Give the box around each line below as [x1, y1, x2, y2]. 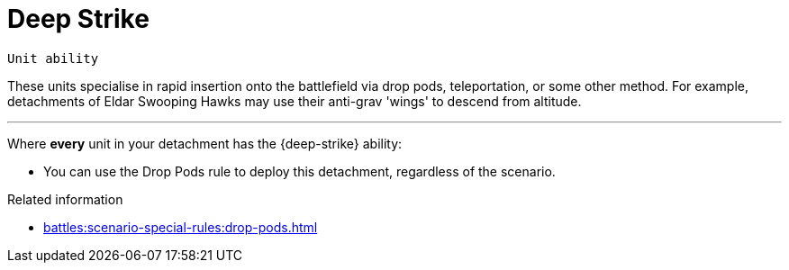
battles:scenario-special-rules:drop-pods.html [43, 219, 318, 235]
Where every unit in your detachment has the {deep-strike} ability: [7, 135, 403, 151]
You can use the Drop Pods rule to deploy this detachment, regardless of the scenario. [43, 163, 556, 179]
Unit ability [7, 50, 99, 66]
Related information [7, 191, 123, 207]
